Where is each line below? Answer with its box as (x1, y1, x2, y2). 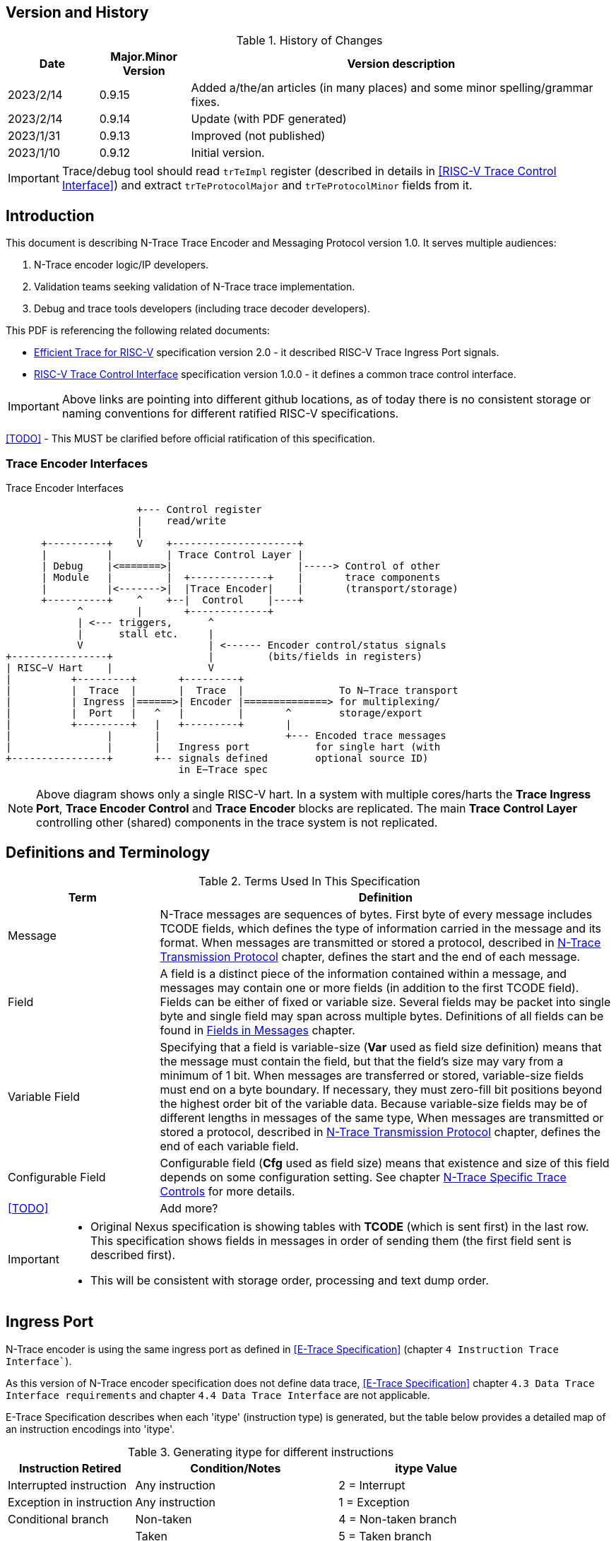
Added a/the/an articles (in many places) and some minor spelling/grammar (191, 81, 593, 95)
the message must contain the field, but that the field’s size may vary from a (160, 1053, 564, 1068)
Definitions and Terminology (6, 844, 211, 862)
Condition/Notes (190, 1460, 281, 1475)
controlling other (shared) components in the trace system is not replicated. (36, 815, 438, 830)
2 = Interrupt (338, 1477, 405, 1492)
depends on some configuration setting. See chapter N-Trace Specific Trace (160, 1169, 567, 1184)
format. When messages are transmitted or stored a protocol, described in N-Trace (160, 935, 601, 950)
